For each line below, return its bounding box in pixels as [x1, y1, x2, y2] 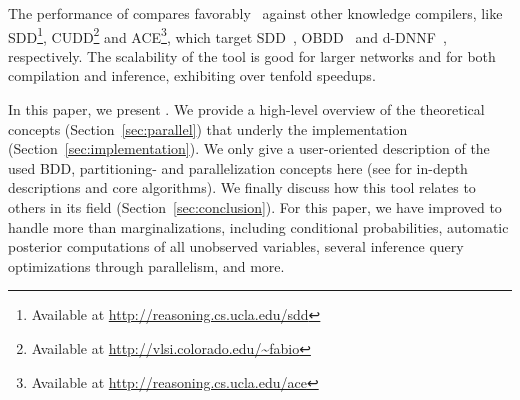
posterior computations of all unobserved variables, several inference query [8, 236, 464, 257]
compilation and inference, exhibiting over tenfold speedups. [8, 65, 376, 86]
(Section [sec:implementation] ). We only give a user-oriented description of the [8, 138, 490, 159]
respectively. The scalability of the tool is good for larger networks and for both [8, 45, 496, 66]
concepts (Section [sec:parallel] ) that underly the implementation [8, 118, 408, 139]
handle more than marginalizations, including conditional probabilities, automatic [8, 216, 509, 237]
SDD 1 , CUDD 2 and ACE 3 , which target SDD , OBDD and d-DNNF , [8, 23, 447, 47]
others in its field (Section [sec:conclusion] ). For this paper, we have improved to [8, 197, 502, 217]
